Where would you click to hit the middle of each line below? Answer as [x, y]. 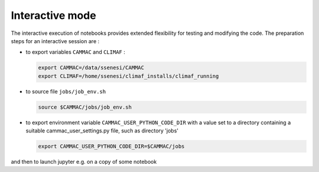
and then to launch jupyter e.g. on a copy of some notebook [84, 162]
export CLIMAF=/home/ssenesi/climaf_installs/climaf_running [128, 76]
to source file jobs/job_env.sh [66, 91]
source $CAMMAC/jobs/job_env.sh [85, 107]
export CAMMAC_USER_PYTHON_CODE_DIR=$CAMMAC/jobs [111, 147]
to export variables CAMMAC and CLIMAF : [75, 52]
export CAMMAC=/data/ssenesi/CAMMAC [91, 68]
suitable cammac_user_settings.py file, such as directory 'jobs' [102, 131]
